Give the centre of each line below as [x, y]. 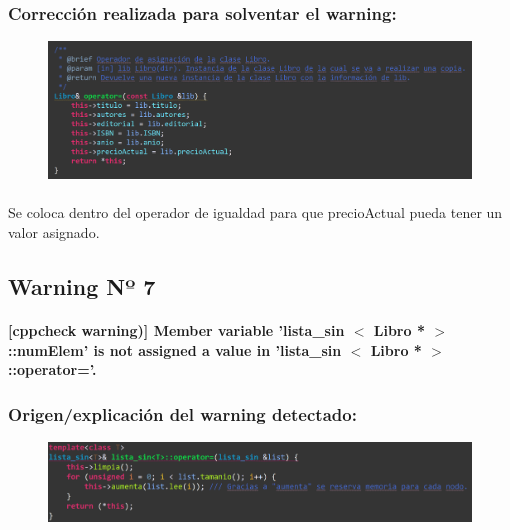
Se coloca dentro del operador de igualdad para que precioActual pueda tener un [255, 212]
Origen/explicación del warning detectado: [182, 413]
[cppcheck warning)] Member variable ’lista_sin [176, 329]
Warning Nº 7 [82, 286]
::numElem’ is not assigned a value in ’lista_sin [175, 349]
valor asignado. [54, 232]
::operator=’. [52, 369]
